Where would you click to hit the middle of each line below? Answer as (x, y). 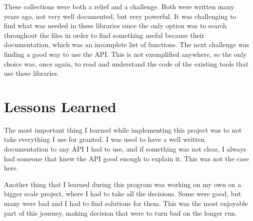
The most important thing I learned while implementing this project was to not (123, 129)
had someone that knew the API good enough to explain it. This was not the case (126, 158)
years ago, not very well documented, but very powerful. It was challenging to (120, 16)
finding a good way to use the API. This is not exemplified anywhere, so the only (125, 54)
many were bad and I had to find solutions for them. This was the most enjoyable (126, 203)
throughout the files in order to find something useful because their (104, 35)
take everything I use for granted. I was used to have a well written (104, 139)
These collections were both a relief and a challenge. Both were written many (119, 6)
